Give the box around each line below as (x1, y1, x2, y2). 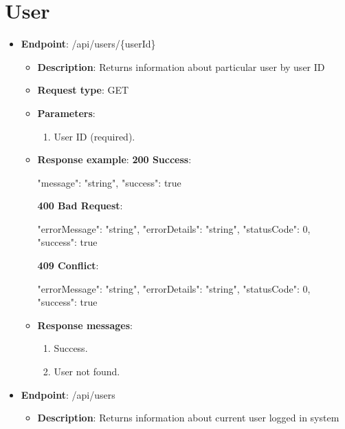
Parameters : (37, 105, 96, 120)
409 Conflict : (37, 258, 99, 273)
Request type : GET (37, 83, 129, 97)
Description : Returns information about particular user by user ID (37, 59, 325, 74)
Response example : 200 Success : (37, 152, 192, 167)
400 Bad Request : (37, 198, 123, 213)
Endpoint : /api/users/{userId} (21, 36, 156, 51)
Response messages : (37, 317, 133, 332)
